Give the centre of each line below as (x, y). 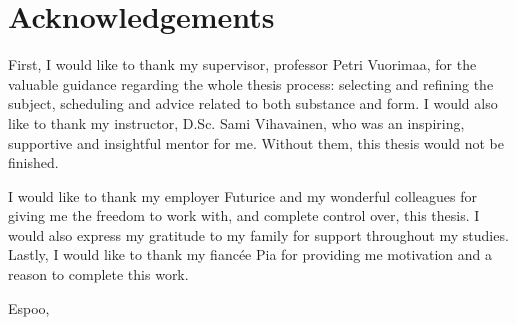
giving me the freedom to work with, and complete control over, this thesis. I (244, 215)
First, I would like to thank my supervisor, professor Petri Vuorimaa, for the (242, 64)
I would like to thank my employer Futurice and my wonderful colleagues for (243, 195)
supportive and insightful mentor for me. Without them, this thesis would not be (256, 142)
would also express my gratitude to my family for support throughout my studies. (258, 234)
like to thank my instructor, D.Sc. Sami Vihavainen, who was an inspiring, (236, 122)
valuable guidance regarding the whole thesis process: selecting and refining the (251, 83)
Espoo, (29, 307)
